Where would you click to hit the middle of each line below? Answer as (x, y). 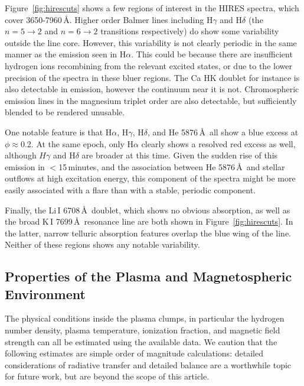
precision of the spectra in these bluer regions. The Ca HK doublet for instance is (152, 77)
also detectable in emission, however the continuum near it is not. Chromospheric (152, 89)
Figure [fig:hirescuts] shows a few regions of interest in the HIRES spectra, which (152, 8)
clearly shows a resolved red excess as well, (218, 143)
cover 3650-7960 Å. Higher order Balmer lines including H (109, 19)
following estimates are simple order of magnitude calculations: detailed (134, 353)
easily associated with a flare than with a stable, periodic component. (130, 189)
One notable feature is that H (58, 132)
